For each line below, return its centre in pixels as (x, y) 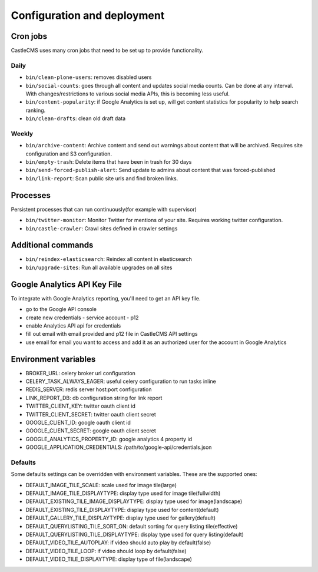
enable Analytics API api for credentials (73, 325)
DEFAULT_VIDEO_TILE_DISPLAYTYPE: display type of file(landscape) (109, 559)
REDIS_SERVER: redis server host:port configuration (89, 389)
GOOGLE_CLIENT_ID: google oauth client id (78, 422)
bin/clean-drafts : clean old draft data (76, 118)
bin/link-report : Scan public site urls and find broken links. (102, 178)
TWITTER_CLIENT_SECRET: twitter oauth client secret (91, 414)
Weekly (22, 134)
